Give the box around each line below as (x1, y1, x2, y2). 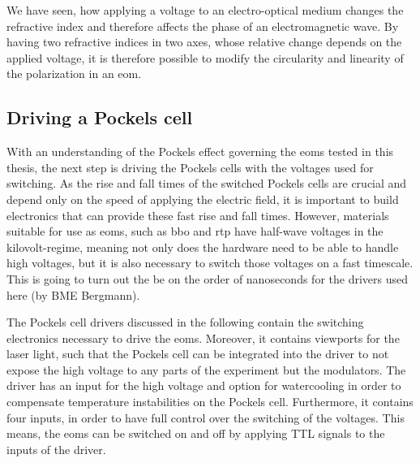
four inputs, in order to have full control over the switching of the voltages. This (6, 409, 405, 426)
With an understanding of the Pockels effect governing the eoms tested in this (6, 143, 394, 160)
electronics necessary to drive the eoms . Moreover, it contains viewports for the (6, 329, 400, 346)
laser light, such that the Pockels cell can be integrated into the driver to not (6, 345, 389, 362)
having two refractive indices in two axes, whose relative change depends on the (6, 33, 402, 50)
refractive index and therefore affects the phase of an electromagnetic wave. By (6, 17, 399, 34)
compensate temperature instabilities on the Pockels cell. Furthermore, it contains (6, 393, 414, 410)
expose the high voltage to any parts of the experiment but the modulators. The (6, 361, 406, 378)
